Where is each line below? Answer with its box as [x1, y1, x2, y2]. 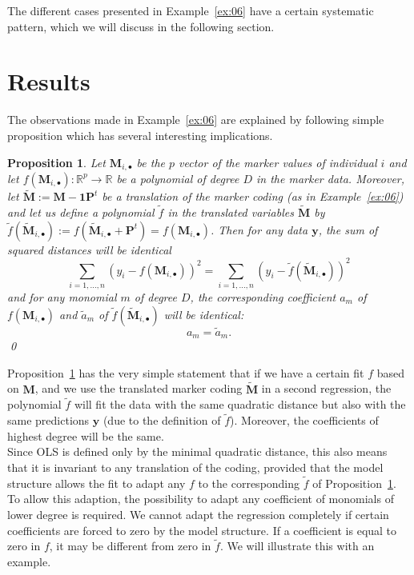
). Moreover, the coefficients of [230, 412, 379, 429]
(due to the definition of [102, 412, 221, 429]
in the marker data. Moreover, [256, 170, 405, 186]
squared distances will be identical [7, 241, 171, 258]
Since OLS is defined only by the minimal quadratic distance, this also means [7, 443, 388, 460]
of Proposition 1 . [312, 474, 396, 491]
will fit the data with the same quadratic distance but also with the [74, 396, 406, 413]
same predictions [7, 412, 90, 429]
